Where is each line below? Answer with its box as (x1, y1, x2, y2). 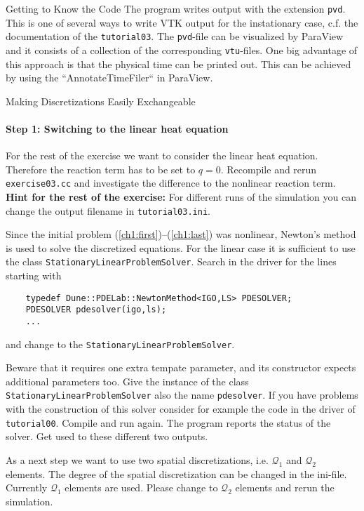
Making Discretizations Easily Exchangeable (6, 93, 196, 108)
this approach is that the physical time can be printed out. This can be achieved (6, 56, 351, 71)
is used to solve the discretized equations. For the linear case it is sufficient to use (6, 240, 356, 255)
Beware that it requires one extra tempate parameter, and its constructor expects (6, 360, 356, 375)
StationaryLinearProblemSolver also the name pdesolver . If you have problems (6, 387, 358, 402)
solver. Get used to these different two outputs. (6, 429, 208, 444)
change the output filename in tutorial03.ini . (6, 203, 210, 218)
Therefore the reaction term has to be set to (6, 161, 196, 176)
